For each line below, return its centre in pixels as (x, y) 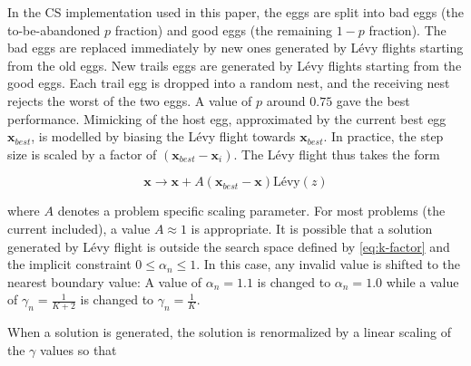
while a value (422, 281)
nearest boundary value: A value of (105, 281)
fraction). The (407, 29)
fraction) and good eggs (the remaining (224, 29)
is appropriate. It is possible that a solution (312, 228)
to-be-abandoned (54, 29)
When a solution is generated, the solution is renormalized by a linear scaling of (229, 332)
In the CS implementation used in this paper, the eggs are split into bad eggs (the (235, 12)
